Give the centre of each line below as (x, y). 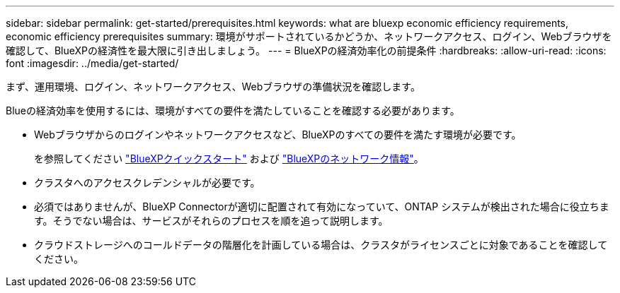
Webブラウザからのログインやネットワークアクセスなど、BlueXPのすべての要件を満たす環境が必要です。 (278, 134)
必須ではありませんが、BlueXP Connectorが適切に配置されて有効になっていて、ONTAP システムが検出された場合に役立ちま (322, 207)
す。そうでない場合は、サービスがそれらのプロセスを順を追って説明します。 (211, 221)
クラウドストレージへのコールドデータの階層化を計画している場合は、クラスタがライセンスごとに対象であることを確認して (321, 245)
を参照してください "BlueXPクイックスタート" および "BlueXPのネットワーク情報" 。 (229, 159)
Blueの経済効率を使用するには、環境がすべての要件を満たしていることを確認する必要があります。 (233, 110)
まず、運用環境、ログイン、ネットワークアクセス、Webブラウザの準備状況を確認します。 (213, 86)
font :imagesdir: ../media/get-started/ (92, 63)
